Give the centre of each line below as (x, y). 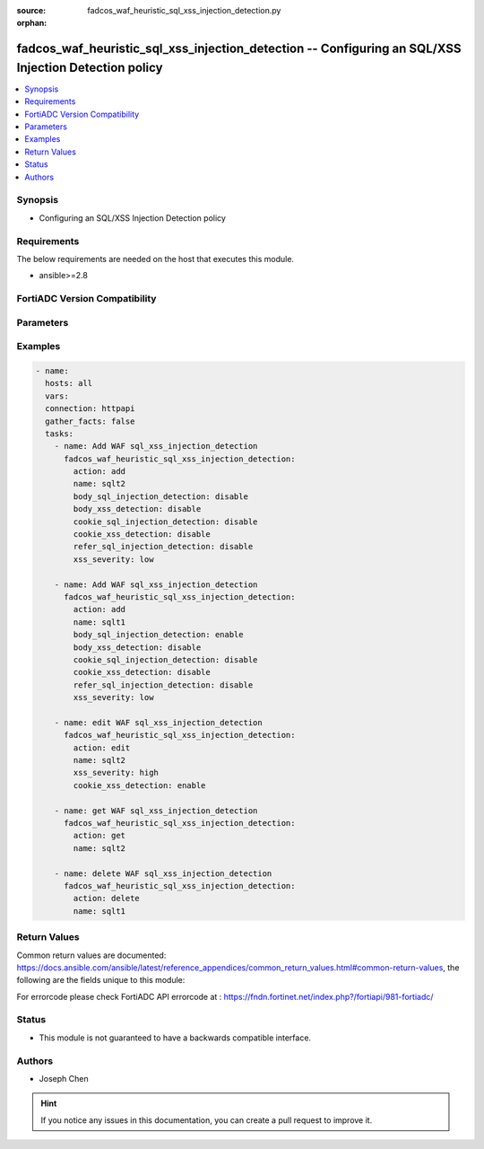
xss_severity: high (116, 773)
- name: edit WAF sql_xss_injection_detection (159, 722)
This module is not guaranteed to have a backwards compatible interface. (175, 1038)
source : (31, 10)
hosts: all (69, 383)
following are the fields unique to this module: (101, 980)
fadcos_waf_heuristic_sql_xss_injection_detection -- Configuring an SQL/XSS (239, 49)
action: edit (102, 748)
